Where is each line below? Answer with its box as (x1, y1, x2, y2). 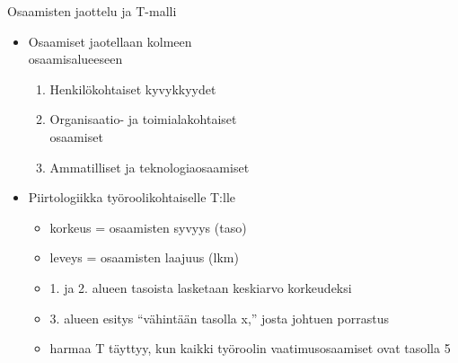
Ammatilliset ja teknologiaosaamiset (49, 157, 250, 176)
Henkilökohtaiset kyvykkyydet (49, 79, 216, 98)
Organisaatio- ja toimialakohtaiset (49, 110, 237, 128)
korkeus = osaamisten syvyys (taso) (49, 217, 247, 236)
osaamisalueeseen (28, 49, 123, 68)
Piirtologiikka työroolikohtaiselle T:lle (28, 188, 236, 207)
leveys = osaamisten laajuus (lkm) (49, 248, 239, 267)
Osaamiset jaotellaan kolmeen (28, 31, 192, 50)
